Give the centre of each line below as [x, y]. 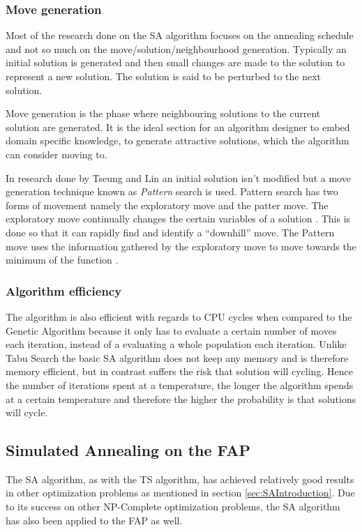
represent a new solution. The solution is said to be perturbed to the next [164, 76]
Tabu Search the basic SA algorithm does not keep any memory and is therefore [177, 357]
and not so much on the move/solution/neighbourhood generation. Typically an [176, 48]
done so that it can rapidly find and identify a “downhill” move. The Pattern [170, 232]
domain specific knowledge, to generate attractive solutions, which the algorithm [178, 140]
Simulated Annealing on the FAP [128, 450]
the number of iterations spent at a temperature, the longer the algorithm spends [180, 385]
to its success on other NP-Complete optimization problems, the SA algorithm [173, 507]
